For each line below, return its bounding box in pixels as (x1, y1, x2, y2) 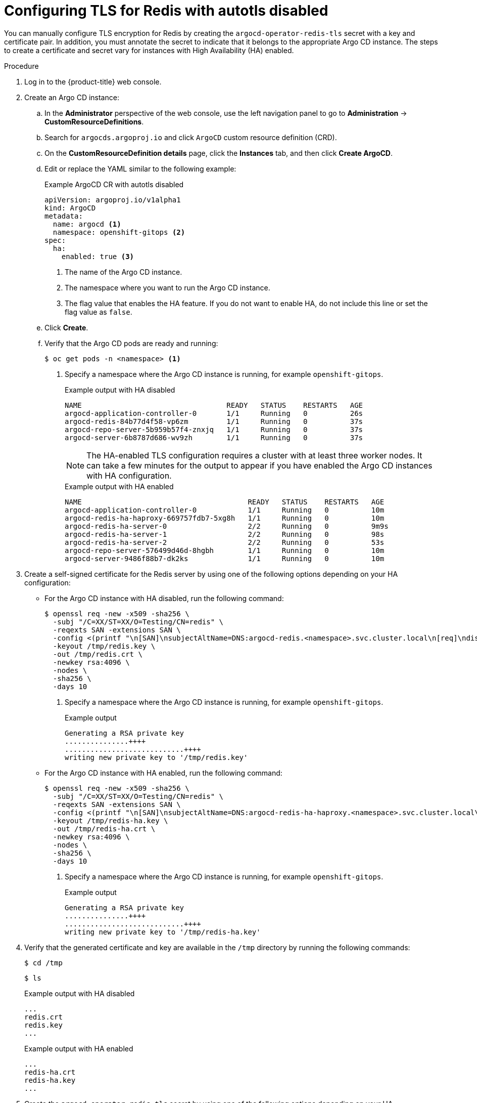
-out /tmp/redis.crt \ (53, 650, 142, 658)
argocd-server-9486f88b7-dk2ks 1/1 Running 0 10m (65, 554, 385, 563)
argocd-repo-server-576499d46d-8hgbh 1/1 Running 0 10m (65, 546, 385, 555)
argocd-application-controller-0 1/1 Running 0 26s (65, 409, 363, 417)
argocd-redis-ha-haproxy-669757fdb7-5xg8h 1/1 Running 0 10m (65, 514, 385, 522)
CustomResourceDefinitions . (44, 117, 144, 126)
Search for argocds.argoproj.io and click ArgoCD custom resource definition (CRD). (44, 133, 337, 142)
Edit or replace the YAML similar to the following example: (44, 164, 236, 173)
